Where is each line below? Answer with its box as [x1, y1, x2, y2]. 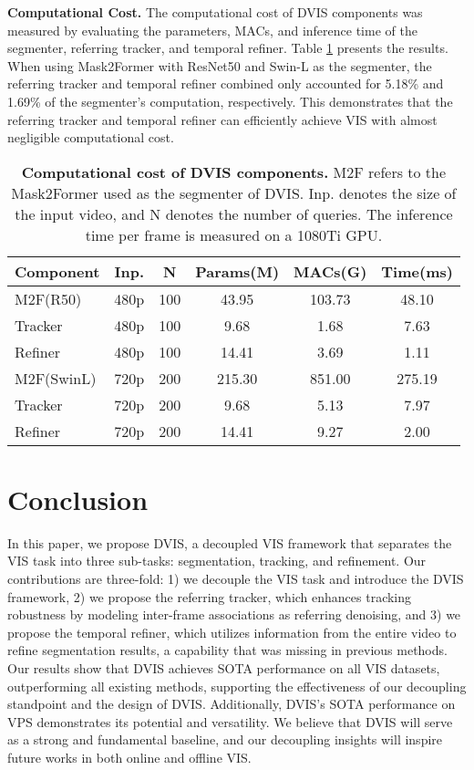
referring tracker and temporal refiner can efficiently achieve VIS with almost [7, 109, 438, 129]
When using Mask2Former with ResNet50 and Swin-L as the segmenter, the [7, 56, 432, 75]
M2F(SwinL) [15, 367, 97, 389]
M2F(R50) [15, 287, 82, 309]
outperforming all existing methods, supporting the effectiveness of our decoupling [7, 676, 467, 695]
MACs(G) [294, 260, 367, 282]
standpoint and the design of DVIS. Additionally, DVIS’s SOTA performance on [7, 694, 456, 713]
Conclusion [7, 480, 149, 517]
